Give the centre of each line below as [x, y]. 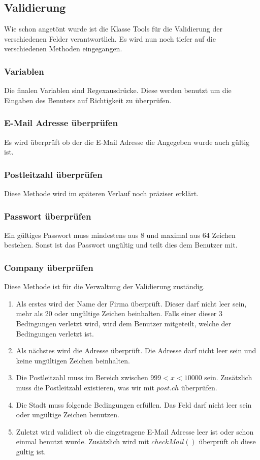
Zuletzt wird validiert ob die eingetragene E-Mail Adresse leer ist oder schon [135, 431]
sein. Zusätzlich [228, 377]
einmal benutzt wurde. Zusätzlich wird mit [83, 441]
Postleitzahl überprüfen [53, 174]
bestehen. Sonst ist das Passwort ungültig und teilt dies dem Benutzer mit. [121, 245]
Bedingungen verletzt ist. [55, 333]
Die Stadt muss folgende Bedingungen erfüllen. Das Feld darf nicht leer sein [134, 404]
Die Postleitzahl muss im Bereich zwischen [82, 377]
